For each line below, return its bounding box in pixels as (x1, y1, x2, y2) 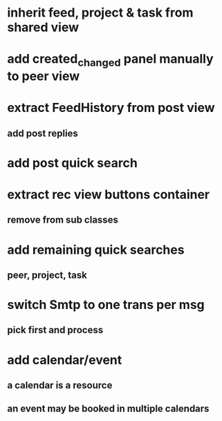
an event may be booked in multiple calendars (7, 403, 210, 415)
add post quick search (7, 155, 138, 171)
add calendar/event (7, 352, 122, 368)
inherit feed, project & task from (7, 5, 194, 21)
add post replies (7, 127, 78, 139)
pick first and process (7, 324, 104, 336)
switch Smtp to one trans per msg (7, 297, 205, 312)
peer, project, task (7, 269, 88, 281)
